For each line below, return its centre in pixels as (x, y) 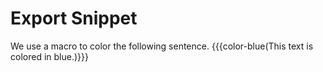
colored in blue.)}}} (49, 56)
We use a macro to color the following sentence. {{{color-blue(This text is (162, 46)
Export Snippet (74, 18)
